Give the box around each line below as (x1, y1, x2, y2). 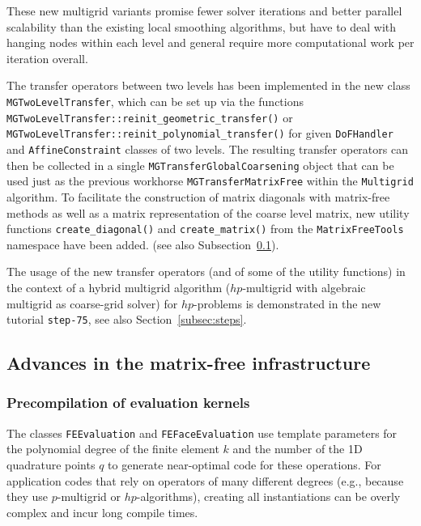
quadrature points (6, 456, 96, 473)
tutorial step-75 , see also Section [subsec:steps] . (6, 311, 247, 328)
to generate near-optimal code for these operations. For (108, 456, 381, 473)
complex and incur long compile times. (6, 503, 198, 520)
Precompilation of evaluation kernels (6, 392, 250, 413)
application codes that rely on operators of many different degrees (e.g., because (6, 472, 404, 489)
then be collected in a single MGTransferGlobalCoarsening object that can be (6, 156, 394, 173)
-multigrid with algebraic (242, 278, 366, 295)
